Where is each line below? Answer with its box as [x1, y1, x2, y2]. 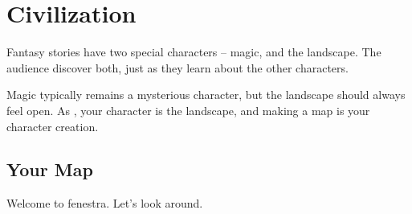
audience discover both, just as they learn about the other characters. [6, 59, 349, 76]
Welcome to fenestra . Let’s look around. [6, 195, 203, 212]
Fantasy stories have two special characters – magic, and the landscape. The [6, 43, 381, 60]
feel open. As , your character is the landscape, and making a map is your [6, 101, 370, 118]
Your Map [6, 157, 93, 182]
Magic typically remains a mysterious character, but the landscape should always [6, 86, 406, 103]
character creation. [6, 117, 99, 134]
